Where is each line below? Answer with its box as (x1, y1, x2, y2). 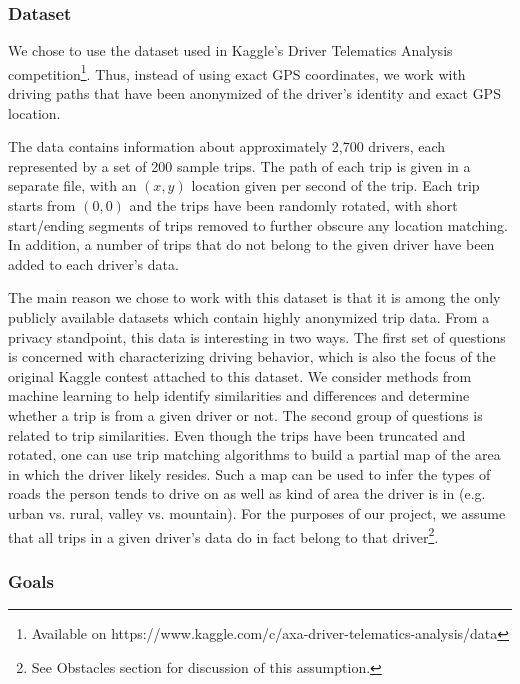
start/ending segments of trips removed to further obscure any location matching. (8, 214, 508, 235)
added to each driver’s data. (8, 253, 179, 274)
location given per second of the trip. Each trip (191, 175, 480, 196)
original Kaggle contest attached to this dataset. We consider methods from (8, 365, 472, 386)
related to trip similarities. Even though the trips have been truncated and (8, 424, 466, 445)
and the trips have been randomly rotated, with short (129, 195, 458, 216)
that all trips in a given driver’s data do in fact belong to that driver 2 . (8, 523, 439, 547)
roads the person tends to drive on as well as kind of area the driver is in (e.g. (8, 483, 486, 504)
